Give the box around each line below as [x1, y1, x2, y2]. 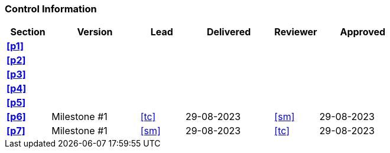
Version [77, 26, 113, 38]
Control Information [5, 3, 97, 15]
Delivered [206, 26, 251, 38]
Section [10, 26, 45, 38]
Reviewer [274, 26, 317, 38]
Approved [340, 26, 386, 38]
